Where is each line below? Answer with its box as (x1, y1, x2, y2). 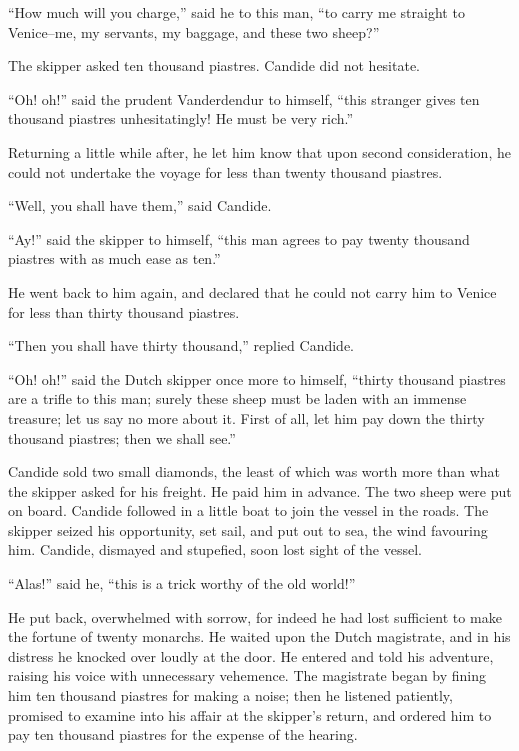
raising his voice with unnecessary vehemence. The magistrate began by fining (8, 665, 487, 686)
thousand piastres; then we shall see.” (8, 427, 236, 448)
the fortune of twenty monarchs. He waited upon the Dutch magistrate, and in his (8, 626, 511, 647)
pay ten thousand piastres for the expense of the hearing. (8, 724, 358, 745)
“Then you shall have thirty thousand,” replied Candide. (8, 335, 354, 356)
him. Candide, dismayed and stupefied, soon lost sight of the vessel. (8, 539, 422, 560)
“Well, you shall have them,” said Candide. (8, 195, 272, 216)
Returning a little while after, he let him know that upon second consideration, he (8, 141, 511, 162)
